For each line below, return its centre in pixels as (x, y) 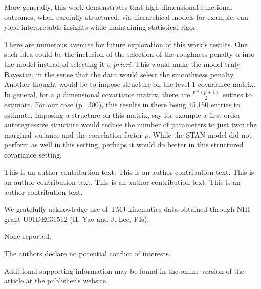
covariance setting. (33, 154)
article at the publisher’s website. (56, 281)
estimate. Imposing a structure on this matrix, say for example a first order (122, 114)
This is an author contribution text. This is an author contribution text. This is (129, 172)
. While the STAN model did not (200, 134)
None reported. (28, 236)
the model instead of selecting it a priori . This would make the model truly (122, 64)
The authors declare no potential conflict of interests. (88, 253)
